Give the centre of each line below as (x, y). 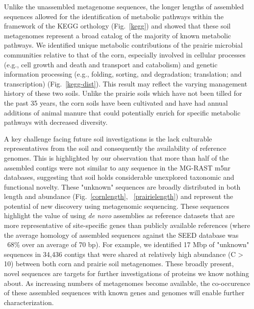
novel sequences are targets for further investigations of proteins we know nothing (127, 273)
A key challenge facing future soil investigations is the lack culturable (108, 138)
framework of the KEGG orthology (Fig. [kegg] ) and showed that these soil (117, 26)
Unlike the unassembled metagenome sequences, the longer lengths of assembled (124, 6)
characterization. (29, 302)
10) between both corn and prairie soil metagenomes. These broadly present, (119, 264)
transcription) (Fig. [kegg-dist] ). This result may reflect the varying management (126, 83)
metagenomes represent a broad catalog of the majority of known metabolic (118, 35)
